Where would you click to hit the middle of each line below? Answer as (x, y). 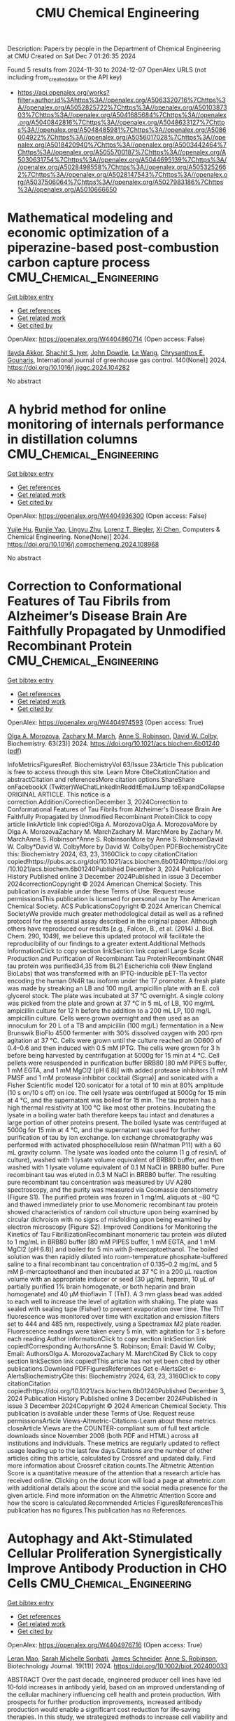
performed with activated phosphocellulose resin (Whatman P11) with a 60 (114, 1145)
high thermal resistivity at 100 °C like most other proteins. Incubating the (111, 1108)
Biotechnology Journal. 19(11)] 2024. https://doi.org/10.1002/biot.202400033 (117, 1666)
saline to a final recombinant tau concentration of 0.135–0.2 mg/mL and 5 (113, 1264)
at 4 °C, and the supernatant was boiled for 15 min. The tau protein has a (112, 1100)
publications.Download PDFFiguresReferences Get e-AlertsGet (98, 1368)
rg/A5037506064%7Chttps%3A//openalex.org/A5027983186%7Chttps (120, 182)
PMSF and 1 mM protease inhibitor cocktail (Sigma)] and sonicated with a (113, 1077)
